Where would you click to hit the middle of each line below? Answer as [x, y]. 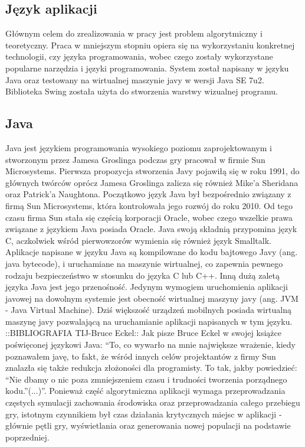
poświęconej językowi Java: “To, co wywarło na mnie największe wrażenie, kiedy [150, 345]
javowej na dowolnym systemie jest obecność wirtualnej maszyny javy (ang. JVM [152, 298]
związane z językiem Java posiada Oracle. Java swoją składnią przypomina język [151, 229]
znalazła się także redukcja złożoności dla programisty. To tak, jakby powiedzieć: [151, 368]
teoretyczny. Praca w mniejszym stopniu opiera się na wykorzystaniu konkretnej [150, 45]
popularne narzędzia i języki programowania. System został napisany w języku [147, 68]
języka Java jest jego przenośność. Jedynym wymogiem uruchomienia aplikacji [147, 287]
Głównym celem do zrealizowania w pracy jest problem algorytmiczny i [134, 33]
